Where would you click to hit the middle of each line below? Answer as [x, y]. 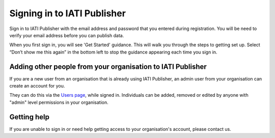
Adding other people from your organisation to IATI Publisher [108, 66]
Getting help [29, 117]
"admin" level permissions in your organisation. [59, 102]
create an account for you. [37, 86]
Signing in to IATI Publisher [67, 13]
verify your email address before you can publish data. [67, 35]
